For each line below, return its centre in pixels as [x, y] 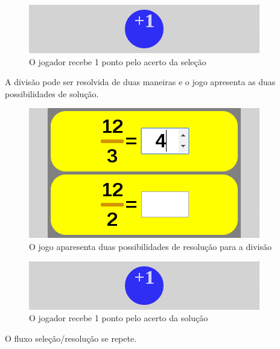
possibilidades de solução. [52, 93]
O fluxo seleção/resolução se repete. [71, 338]
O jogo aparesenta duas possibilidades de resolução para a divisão [150, 246]
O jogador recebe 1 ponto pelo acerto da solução [119, 318]
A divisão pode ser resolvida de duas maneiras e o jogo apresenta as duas [140, 82]
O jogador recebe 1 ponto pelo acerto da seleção [118, 61]
